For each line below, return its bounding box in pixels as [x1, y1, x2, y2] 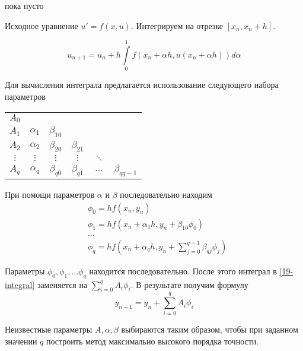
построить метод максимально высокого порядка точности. [46, 335, 259, 347]
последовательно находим [120, 188, 212, 200]
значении [5, 335, 37, 347]
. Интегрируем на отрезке [130, 19, 224, 31]
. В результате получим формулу [130, 278, 248, 290]
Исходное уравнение [5, 19, 78, 31]
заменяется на [37, 278, 88, 290]
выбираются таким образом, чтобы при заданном [121, 323, 298, 336]
